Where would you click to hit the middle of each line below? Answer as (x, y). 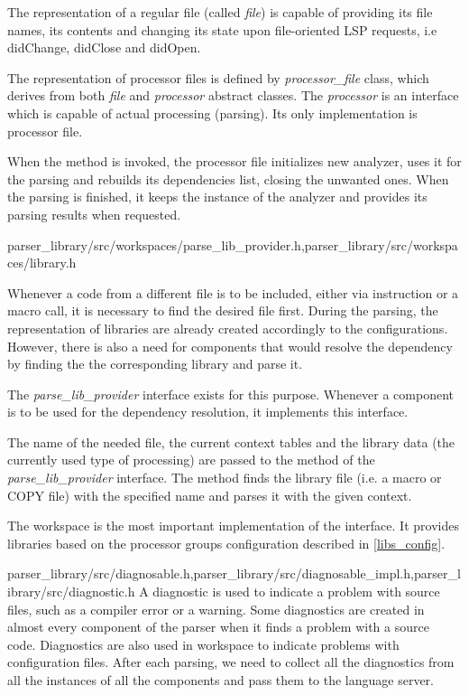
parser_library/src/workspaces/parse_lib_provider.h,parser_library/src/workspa (233, 244)
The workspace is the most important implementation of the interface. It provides (233, 526)
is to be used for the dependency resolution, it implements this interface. (208, 412)
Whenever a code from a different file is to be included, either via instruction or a (233, 292)
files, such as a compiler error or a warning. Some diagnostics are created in (216, 609)
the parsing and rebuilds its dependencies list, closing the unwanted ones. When (228, 178)
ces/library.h (42, 263)
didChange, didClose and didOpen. (104, 47)
